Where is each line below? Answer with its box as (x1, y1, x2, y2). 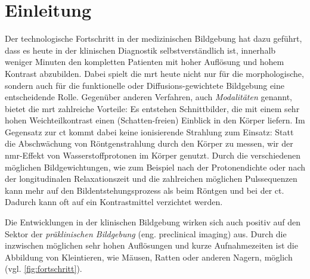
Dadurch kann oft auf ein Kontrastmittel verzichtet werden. (5, 196, 223, 208)
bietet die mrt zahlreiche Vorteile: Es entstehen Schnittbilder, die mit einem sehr (5, 102, 300, 114)
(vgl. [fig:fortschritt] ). (5, 262, 82, 275)
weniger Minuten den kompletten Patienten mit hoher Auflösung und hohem (5, 55, 284, 68)
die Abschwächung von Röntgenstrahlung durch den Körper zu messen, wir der (5, 137, 293, 150)
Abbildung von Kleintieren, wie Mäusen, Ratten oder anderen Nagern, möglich (5, 250, 293, 263)
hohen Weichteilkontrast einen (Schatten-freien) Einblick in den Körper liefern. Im (5, 114, 305, 126)
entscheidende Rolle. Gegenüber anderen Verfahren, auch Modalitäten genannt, (5, 91, 293, 103)
